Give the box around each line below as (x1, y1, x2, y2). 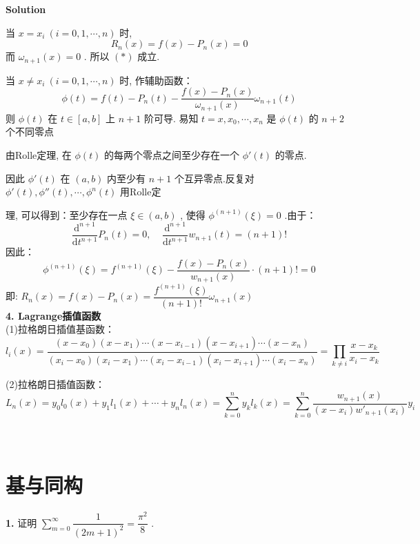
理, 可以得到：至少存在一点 (6, 207, 128, 222)
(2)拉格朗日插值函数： (6, 376, 105, 391)
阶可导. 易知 (143, 110, 199, 125)
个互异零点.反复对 (174, 171, 254, 185)
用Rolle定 (120, 184, 161, 199)
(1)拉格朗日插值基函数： (6, 322, 114, 336)
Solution (6, 2, 46, 16)
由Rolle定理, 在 (6, 147, 72, 162)
